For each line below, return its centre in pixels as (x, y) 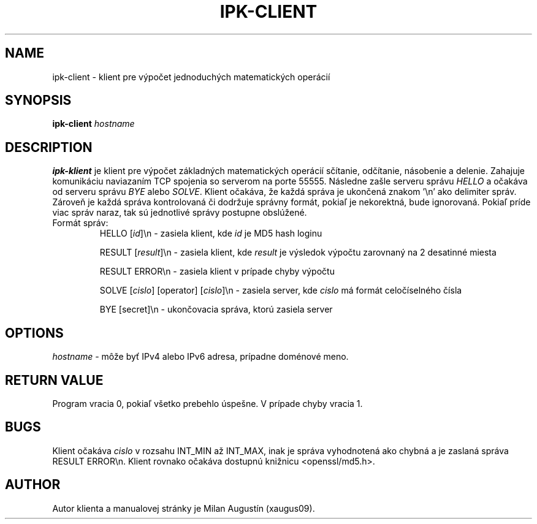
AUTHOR (33, 485)
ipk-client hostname (93, 124)
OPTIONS (34, 333)
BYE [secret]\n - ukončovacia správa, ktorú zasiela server (216, 309)
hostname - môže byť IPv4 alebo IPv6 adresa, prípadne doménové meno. (200, 357)
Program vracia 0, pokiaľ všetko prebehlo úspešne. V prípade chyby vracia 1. (208, 403)
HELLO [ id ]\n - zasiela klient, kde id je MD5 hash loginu (211, 234)
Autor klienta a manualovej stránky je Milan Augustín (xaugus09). (184, 508)
